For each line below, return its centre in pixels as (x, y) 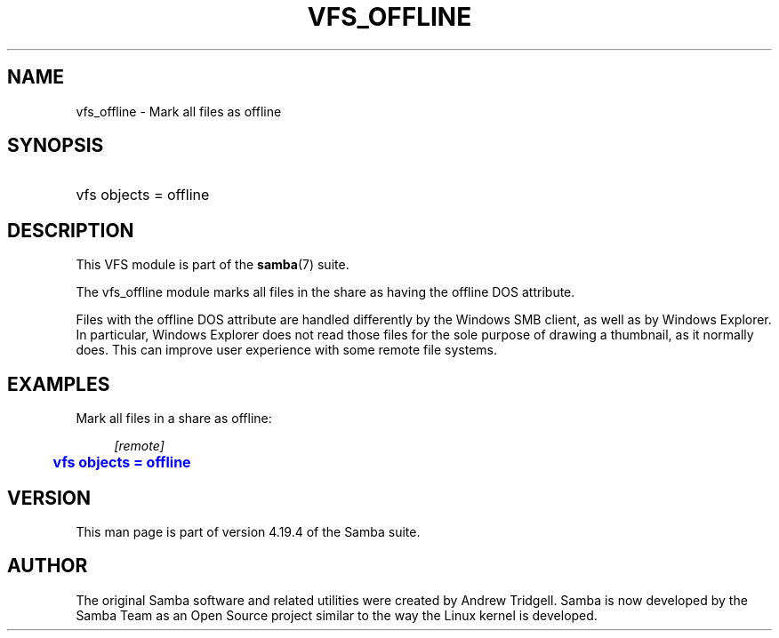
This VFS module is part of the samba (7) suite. (213, 265)
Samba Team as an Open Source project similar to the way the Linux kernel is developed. (337, 615)
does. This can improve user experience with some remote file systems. (286, 350)
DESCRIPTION (71, 230)
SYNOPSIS (56, 146)
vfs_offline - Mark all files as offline (179, 111)
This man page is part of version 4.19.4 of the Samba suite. (248, 531)
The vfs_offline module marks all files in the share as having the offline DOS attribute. (325, 292)
